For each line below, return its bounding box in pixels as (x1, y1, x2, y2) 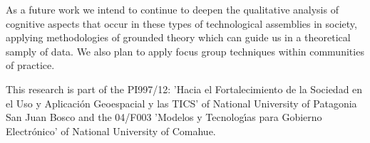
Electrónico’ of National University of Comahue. (6, 123, 216, 138)
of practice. (6, 58, 55, 73)
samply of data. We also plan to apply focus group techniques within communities (6, 43, 364, 58)
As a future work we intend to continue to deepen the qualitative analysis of (6, 2, 339, 16)
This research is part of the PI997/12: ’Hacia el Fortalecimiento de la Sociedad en (6, 81, 363, 96)
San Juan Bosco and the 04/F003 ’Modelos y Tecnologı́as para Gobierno (6, 110, 322, 125)
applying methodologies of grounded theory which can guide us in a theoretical (6, 30, 351, 45)
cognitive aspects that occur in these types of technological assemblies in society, (6, 16, 357, 31)
